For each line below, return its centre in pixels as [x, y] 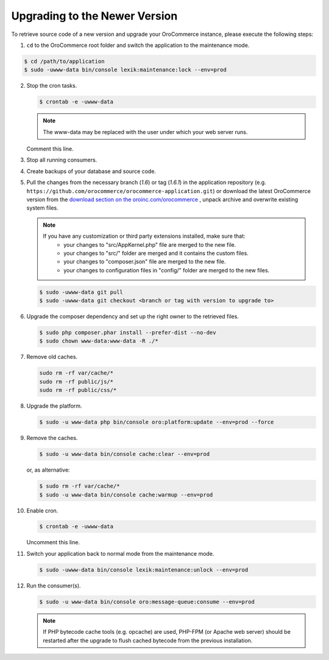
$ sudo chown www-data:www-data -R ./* [99, 341]
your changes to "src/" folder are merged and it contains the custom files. [156, 253]
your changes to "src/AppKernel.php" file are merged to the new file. [150, 244]
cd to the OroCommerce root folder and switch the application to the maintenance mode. [138, 45]
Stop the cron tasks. [52, 86]
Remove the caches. [52, 438]
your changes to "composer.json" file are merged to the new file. [145, 261]
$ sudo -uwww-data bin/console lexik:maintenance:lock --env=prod [125, 70]
